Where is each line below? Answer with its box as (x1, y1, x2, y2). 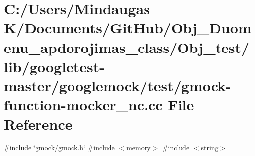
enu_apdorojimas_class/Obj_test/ (4, 37, 250, 57)
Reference (4, 114, 73, 134)
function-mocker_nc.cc (4, 95, 163, 115)
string (201, 142, 219, 153)
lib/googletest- (4, 56, 105, 76)
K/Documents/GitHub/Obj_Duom (4, 18, 252, 38)
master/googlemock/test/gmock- (4, 75, 231, 95)
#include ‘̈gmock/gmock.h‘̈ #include (4, 142, 115, 153)
